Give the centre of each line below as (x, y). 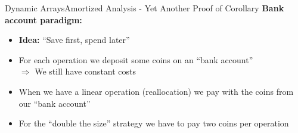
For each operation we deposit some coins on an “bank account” (136, 59)
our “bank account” (55, 103)
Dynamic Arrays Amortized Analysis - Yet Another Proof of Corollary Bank (145, 8)
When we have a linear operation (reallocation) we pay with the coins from (156, 91)
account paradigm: (44, 19)
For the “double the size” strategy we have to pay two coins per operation (154, 123)
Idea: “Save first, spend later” (74, 40)
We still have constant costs (86, 71)
